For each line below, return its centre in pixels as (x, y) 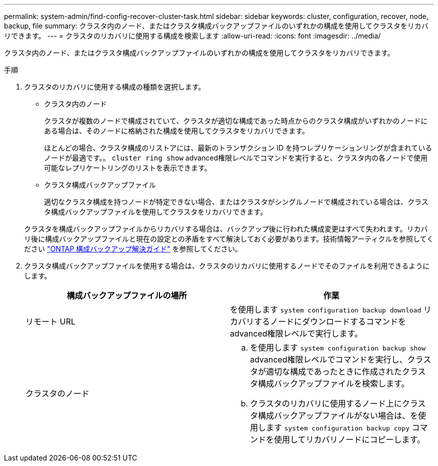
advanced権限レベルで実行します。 (296, 333)
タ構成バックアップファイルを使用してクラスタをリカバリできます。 (155, 212)
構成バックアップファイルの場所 (127, 295)
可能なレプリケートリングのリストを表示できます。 (128, 168)
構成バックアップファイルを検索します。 (334, 383)
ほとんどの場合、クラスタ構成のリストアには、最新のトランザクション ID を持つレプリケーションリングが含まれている (238, 148)
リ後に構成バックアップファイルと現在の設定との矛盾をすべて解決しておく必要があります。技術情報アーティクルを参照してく (229, 239)
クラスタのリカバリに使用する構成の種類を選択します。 (115, 87)
